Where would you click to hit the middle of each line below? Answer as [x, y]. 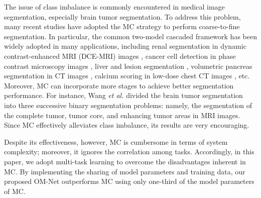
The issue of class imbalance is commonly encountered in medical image [114, 7]
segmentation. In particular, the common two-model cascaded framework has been [130, 36]
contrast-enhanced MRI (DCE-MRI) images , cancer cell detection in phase [120, 56]
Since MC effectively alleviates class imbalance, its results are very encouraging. [127, 125]
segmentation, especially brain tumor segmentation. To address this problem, [122, 16]
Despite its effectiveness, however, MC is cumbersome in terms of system [116, 141]
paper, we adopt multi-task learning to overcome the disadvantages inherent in [125, 161]
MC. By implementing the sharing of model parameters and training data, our [125, 171]
